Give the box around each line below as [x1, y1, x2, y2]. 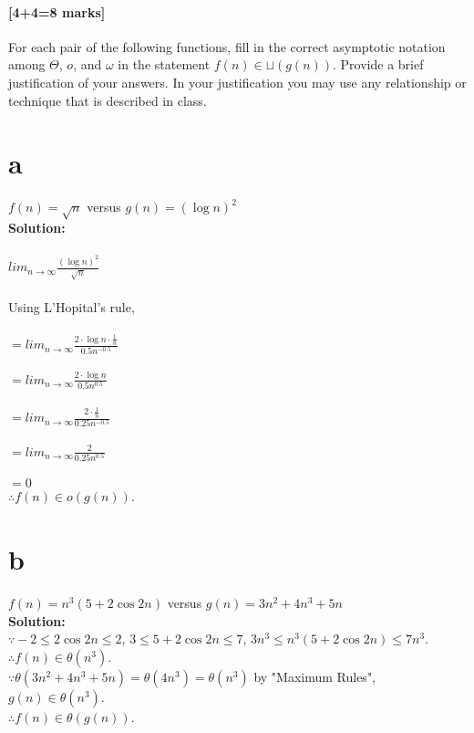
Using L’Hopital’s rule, [8, 297, 135, 316]
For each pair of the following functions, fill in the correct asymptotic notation [8, 37, 446, 56]
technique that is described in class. [8, 90, 207, 110]
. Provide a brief [333, 55, 424, 74]
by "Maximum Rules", [253, 666, 376, 686]
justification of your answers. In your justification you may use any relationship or [8, 72, 467, 91]
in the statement [118, 55, 211, 74]
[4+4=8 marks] [8, 2, 106, 21]
